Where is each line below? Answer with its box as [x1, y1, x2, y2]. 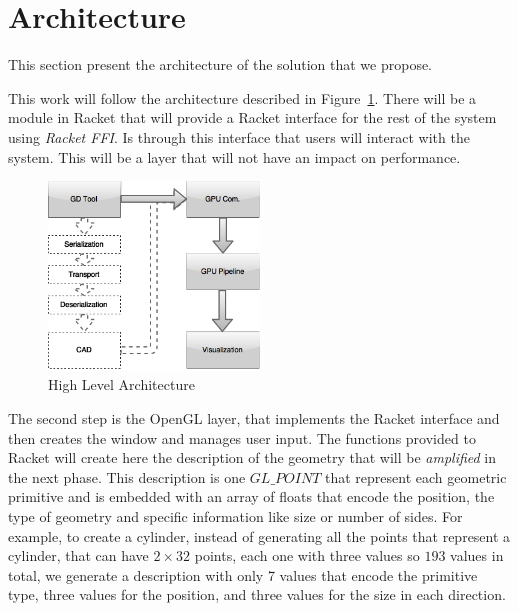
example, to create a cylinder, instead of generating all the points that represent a [8, 525, 511, 546]
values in [450, 545, 504, 566]
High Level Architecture [48, 374, 195, 395]
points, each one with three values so [194, 545, 420, 566]
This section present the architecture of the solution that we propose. [8, 54, 433, 75]
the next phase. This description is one [8, 466, 246, 487]
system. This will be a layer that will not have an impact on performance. [8, 146, 461, 167]
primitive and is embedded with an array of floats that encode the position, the [8, 486, 495, 507]
